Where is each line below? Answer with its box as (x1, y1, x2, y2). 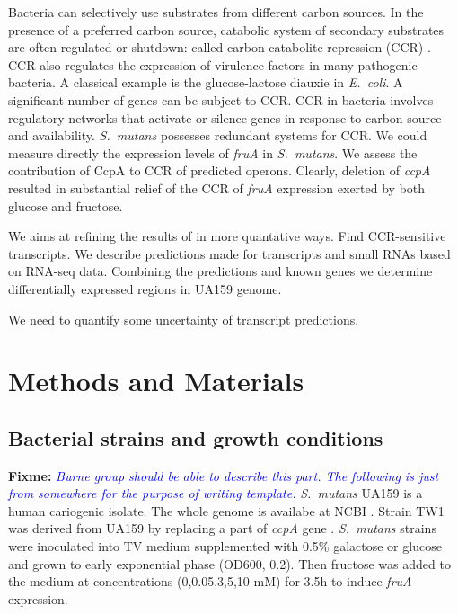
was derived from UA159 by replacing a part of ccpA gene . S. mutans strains (8, 519, 436, 538)
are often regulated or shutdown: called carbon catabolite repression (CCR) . (8, 38, 431, 57)
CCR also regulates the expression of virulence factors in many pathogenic (8, 55, 418, 74)
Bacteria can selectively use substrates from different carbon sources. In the (8, 3, 424, 21)
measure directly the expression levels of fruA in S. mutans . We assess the (8, 143, 418, 162)
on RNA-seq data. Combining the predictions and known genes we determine (8, 262, 433, 280)
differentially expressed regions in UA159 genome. (8, 279, 282, 298)
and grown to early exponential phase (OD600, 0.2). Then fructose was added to (8, 554, 451, 573)
